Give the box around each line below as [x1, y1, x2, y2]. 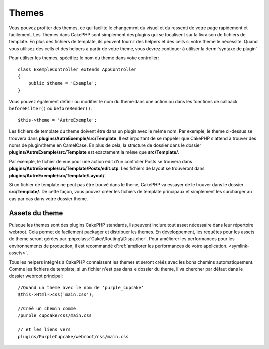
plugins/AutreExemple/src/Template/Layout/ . [9, 172, 106, 178]
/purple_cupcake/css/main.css [18, 313, 92, 318]
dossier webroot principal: [9, 273, 63, 279]
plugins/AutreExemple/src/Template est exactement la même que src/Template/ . [9, 149, 179, 155]
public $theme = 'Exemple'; [28, 80, 97, 86]
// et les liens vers [18, 327, 71, 332]
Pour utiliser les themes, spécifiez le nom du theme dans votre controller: [9, 55, 159, 61]
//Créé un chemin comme [18, 305, 76, 311]
